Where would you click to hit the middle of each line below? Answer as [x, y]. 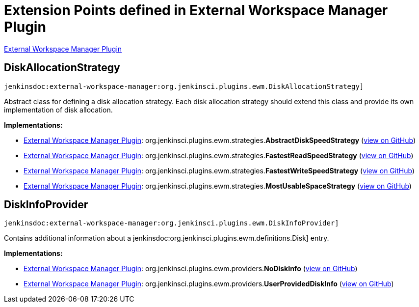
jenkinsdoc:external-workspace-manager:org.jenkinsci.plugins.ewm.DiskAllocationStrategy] [184, 86]
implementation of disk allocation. [58, 110]
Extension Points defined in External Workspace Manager [196, 10]
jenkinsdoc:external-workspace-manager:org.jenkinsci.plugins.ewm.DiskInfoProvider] [171, 223]
